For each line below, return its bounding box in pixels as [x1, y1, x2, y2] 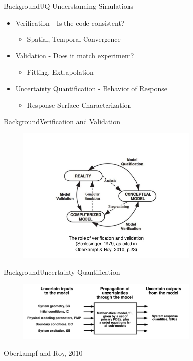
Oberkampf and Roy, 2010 [4, 347, 83, 358]
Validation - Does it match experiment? [15, 50, 134, 60]
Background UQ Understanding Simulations [4, 1, 133, 11]
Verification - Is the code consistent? [15, 17, 125, 27]
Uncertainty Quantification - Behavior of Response [15, 83, 167, 93]
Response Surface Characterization [27, 100, 131, 110]
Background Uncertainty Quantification [4, 267, 120, 277]
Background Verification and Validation [4, 116, 120, 127]
